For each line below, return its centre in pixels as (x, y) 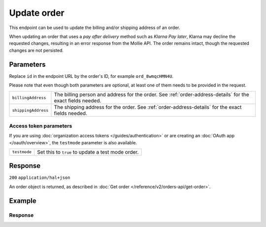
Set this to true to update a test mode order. (88, 152)
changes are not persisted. (36, 50)
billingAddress (29, 98)
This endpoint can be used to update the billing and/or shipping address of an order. (95, 28)
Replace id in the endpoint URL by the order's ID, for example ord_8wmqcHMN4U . (91, 76)
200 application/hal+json (40, 178)
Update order (37, 13)
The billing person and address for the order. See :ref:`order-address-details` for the (151, 95)
